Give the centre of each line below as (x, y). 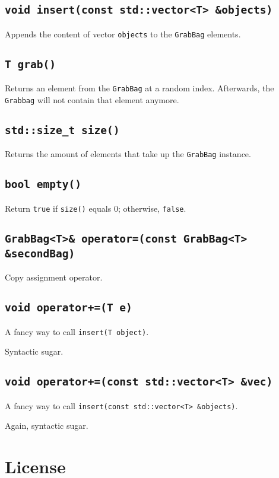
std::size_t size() (62, 130)
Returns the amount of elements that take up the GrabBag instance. (128, 154)
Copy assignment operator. (54, 277)
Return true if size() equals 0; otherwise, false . (96, 208)
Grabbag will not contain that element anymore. (92, 99)
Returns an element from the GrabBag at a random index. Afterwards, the (139, 88)
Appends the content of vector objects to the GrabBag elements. (123, 34)
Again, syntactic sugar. (47, 426)
